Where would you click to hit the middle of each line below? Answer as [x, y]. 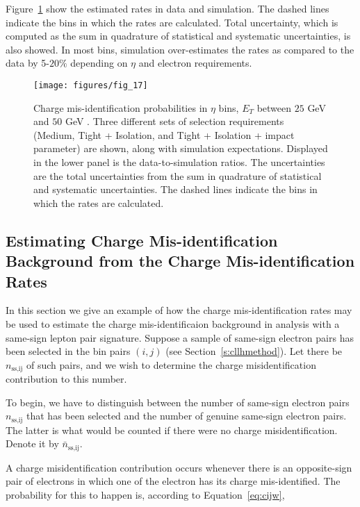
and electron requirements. [195, 63]
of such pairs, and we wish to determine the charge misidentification [171, 364]
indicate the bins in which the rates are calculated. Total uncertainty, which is [172, 22]
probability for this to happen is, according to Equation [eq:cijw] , [145, 495]
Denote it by [32, 443]
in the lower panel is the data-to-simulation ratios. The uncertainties [179, 162]
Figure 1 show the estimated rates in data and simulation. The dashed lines [167, 8]
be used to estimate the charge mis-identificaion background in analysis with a [173, 323]
